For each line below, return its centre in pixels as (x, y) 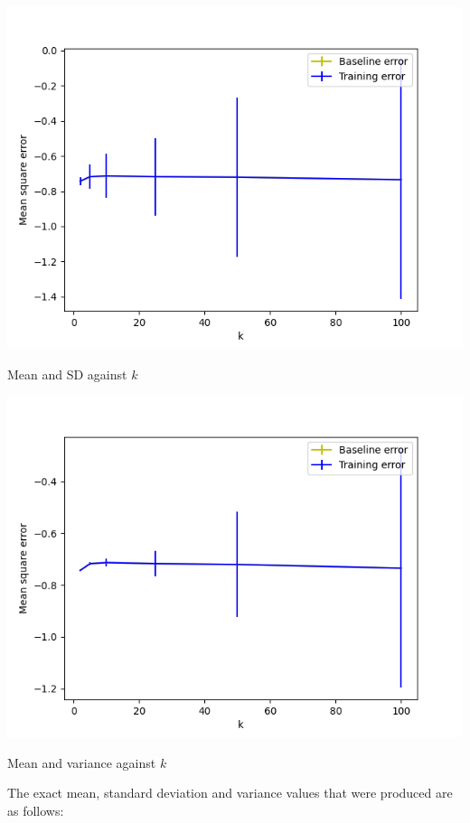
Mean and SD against (67, 374)
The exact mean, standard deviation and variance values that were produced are (230, 793)
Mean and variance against (82, 762)
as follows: (36, 810)
